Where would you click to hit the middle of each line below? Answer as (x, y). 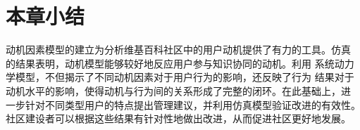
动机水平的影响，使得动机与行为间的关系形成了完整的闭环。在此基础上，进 (178, 90)
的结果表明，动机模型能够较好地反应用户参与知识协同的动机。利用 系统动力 (180, 63)
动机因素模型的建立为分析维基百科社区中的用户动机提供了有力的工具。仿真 (178, 50)
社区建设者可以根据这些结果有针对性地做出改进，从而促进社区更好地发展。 (178, 118)
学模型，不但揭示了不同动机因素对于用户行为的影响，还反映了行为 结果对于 (180, 77)
